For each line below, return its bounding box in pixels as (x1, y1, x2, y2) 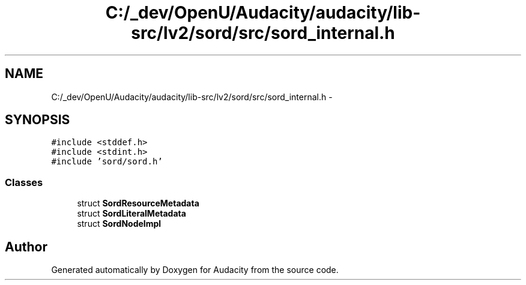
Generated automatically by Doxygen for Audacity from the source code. (51, 265, 339, 275)
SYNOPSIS (5, 112, 70, 128)
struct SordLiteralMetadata (77, 208, 186, 219)
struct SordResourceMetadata (77, 198, 199, 209)
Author (5, 239, 47, 254)
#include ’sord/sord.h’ (51, 157, 163, 167)
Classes (5, 176, 43, 188)
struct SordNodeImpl (77, 218, 162, 229)
